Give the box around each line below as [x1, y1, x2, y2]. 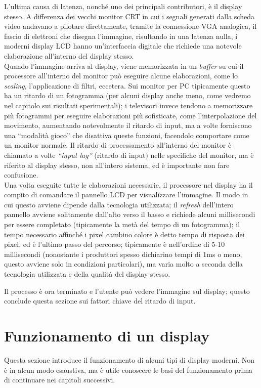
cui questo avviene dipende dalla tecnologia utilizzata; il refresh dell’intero [4, 199, 234, 209]
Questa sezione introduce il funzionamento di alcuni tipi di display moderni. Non [4, 354, 255, 365]
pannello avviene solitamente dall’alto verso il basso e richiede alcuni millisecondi [4, 209, 255, 220]
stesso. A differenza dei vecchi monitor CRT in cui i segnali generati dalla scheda [4, 11, 254, 21]
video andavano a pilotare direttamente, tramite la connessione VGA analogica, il [4, 21, 257, 31]
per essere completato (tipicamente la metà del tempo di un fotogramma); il [4, 219, 240, 230]
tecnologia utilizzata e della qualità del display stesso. [4, 269, 170, 279]
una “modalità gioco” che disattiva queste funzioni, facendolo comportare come [4, 130, 249, 140]
